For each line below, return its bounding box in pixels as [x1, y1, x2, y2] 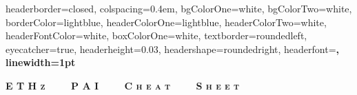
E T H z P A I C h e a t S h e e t [6, 78, 240, 92]
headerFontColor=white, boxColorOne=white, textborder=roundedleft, [6, 28, 307, 43]
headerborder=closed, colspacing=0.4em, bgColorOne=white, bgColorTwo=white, [6, 1, 352, 15]
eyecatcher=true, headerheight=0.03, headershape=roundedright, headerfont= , [6, 41, 339, 56]
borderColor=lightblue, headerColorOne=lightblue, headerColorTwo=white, [6, 14, 327, 29]
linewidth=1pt [6, 55, 76, 70]
